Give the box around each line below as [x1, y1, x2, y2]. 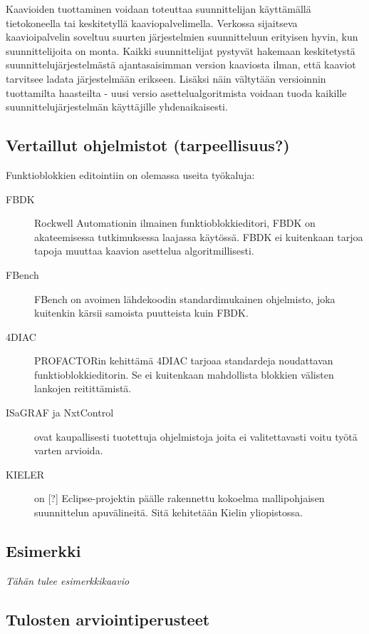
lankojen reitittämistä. [34, 381, 132, 396]
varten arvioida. [34, 443, 103, 458]
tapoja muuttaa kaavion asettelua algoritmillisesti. [34, 243, 254, 258]
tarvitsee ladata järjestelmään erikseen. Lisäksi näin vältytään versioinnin [6, 71, 326, 86]
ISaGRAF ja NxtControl [6, 405, 114, 420]
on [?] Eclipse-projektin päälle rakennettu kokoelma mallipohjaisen [34, 491, 325, 506]
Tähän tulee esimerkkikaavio [6, 573, 130, 588]
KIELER [6, 466, 45, 481]
